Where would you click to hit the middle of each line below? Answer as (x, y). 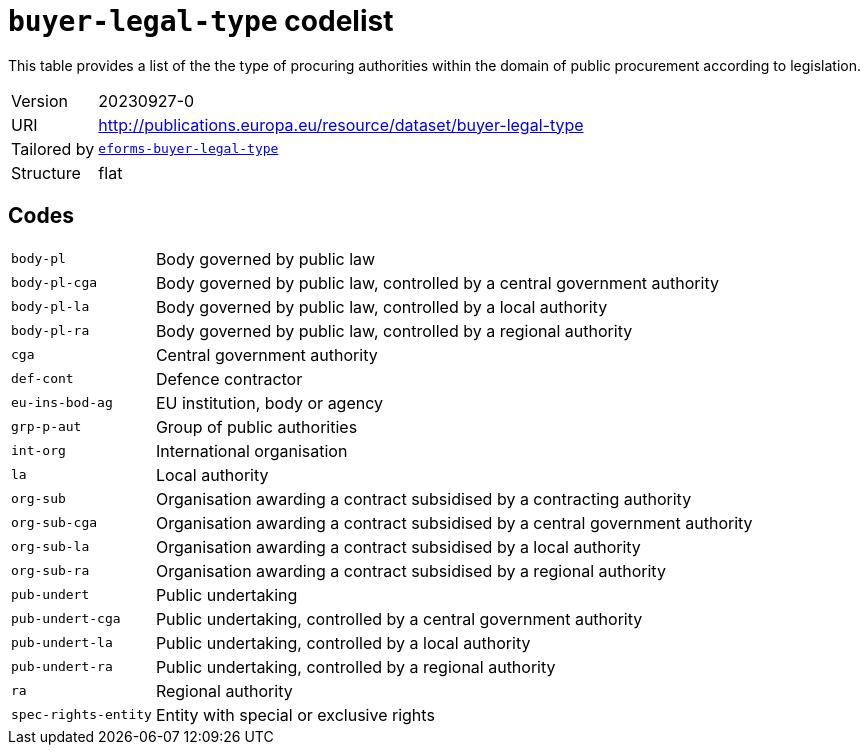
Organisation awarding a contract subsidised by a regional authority (410, 570)
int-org (38, 451)
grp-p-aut (46, 427)
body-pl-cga (54, 283)
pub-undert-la (62, 643)
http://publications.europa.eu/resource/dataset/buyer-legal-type (341, 124)
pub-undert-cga (66, 619)
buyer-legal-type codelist (201, 21)
